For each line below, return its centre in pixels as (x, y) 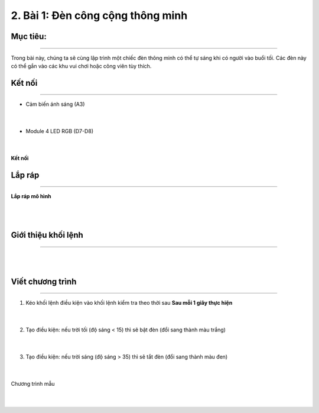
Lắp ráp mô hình (31, 196)
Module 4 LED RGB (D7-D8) (60, 131)
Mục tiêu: (29, 36)
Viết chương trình (44, 281)
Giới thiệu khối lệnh (47, 235)
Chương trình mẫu (33, 383)
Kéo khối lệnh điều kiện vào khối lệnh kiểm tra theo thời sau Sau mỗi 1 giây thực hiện (129, 303)
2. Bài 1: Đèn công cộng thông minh (99, 15)
